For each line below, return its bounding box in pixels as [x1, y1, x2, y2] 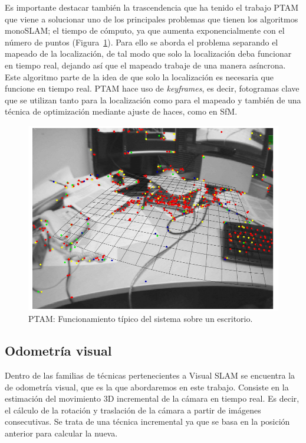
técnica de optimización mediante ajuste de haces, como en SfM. [5, 105, 238, 118]
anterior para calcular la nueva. [5, 427, 118, 439]
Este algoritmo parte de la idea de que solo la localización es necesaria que [5, 70, 274, 83]
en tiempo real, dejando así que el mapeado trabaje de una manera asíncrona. [5, 58, 286, 71]
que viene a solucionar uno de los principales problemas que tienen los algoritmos [5, 12, 298, 25]
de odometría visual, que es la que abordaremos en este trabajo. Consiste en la [5, 380, 289, 393]
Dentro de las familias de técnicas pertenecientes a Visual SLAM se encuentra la [5, 369, 295, 382]
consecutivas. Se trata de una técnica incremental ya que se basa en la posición [5, 415, 290, 428]
